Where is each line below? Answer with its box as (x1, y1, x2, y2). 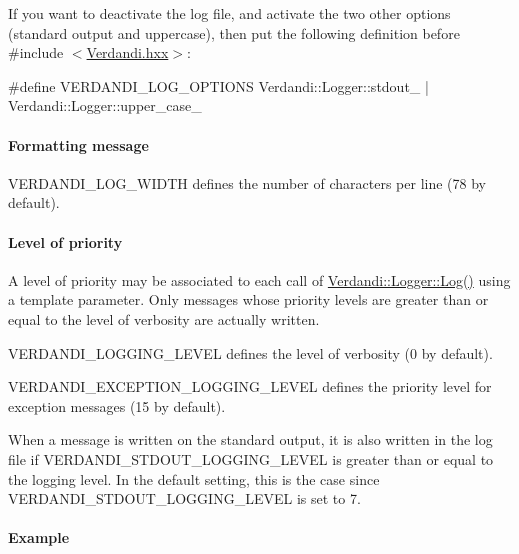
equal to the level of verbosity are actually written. (8, 308, 320, 329)
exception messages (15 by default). (8, 395, 226, 416)
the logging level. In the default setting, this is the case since (8, 468, 380, 489)
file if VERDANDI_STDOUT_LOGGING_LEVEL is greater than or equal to (8, 448, 494, 469)
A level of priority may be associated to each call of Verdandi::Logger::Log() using (8, 269, 511, 290)
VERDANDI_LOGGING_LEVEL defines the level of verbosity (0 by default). (8, 342, 493, 363)
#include (8, 42, 64, 63)
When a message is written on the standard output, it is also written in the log (8, 429, 493, 450)
